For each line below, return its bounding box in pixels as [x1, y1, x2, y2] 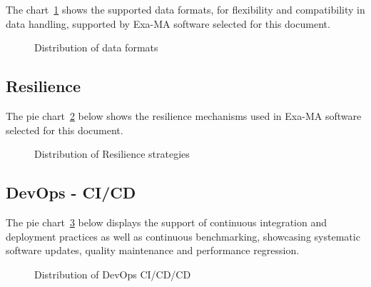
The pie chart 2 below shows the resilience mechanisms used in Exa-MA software [6, 108, 362, 123]
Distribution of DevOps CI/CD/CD [34, 266, 191, 281]
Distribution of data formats [34, 40, 158, 55]
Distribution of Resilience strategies [34, 146, 190, 161]
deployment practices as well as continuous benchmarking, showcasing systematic [6, 228, 360, 243]
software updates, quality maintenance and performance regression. [6, 243, 300, 258]
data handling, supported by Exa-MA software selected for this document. [6, 16, 330, 31]
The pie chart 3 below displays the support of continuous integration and [6, 214, 327, 229]
